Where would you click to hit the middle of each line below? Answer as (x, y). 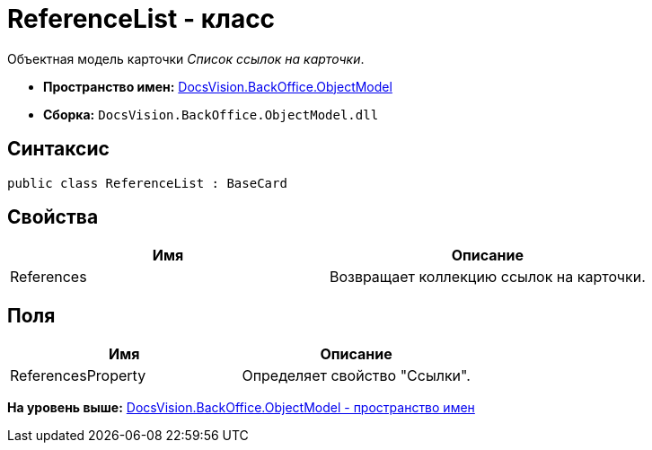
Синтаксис (58, 149)
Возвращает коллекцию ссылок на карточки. (487, 277)
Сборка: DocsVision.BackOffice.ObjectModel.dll (211, 114)
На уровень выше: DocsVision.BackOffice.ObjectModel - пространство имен (241, 408)
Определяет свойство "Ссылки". (356, 376)
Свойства (53, 217)
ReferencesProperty (78, 376)
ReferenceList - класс (141, 19)
